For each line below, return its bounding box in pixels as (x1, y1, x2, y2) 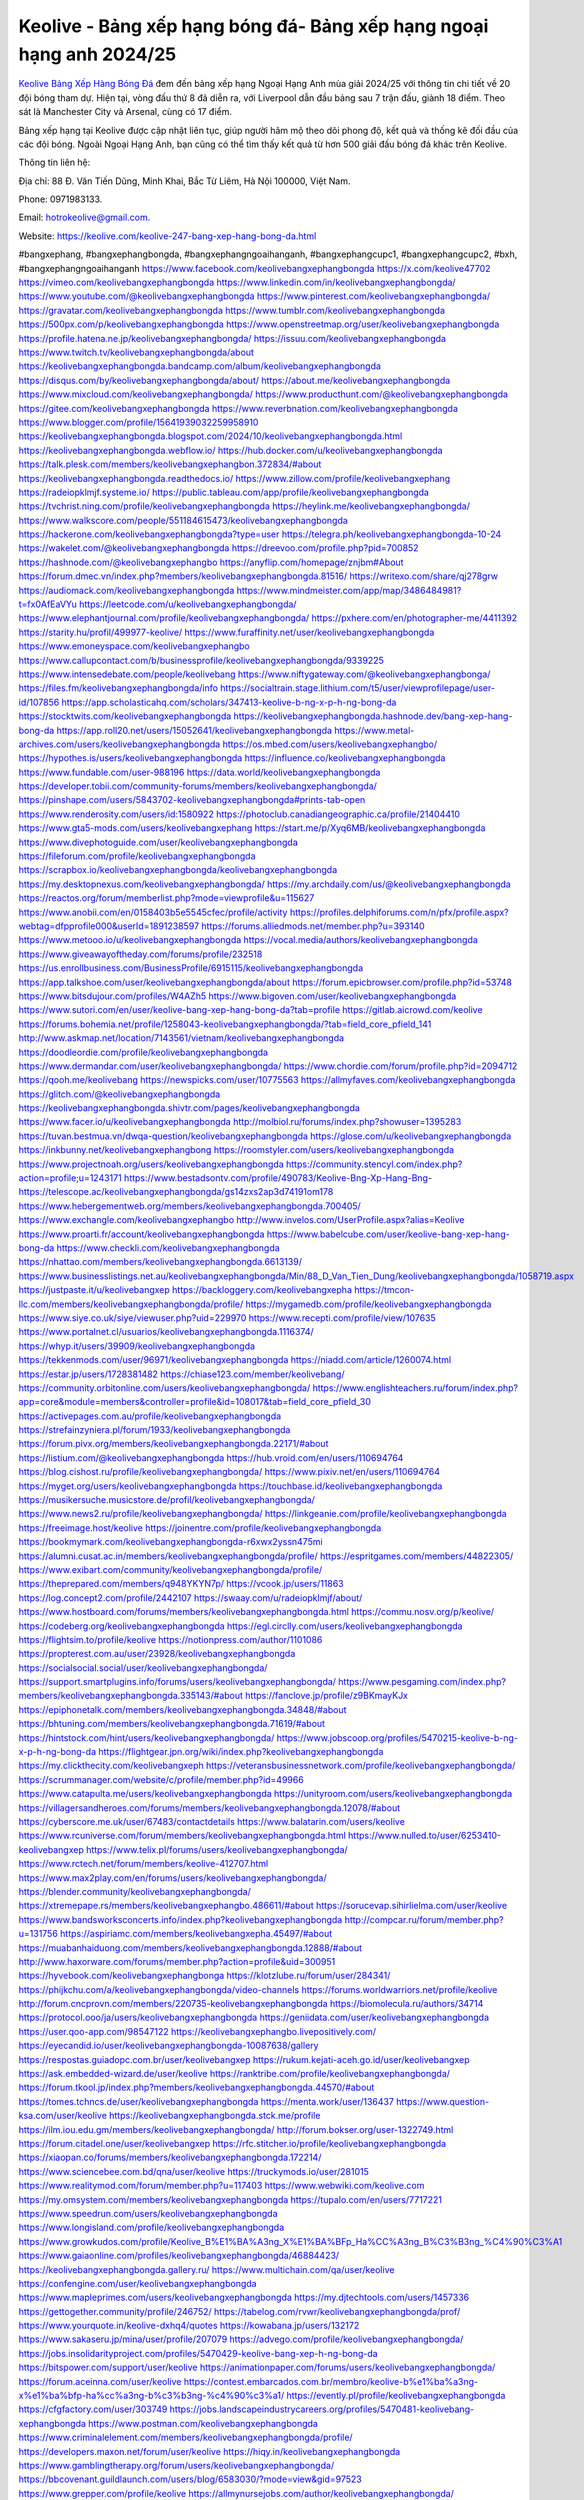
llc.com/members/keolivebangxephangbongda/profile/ (18, 1298, 244, 1310)
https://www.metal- (334, 724, 415, 736)
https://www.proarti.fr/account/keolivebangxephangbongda (18, 1228, 265, 1240)
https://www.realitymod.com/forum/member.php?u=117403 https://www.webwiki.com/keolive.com (18, 2180, 425, 2192)
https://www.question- (396, 2095, 490, 2107)
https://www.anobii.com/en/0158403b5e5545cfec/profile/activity (18, 906, 288, 918)
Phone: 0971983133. (18, 193, 103, 205)
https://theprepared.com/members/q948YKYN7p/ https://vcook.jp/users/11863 (18, 1578, 344, 1590)
